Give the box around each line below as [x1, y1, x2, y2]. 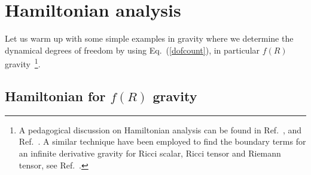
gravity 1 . [5, 56, 41, 70]
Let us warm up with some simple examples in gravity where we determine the [5, 32, 294, 45]
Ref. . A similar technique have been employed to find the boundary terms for [19, 135, 306, 148]
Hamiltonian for [5, 86, 106, 105]
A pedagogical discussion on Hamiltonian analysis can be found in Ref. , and [19, 123, 302, 136]
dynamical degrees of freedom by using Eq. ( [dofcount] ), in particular [5, 43, 260, 56]
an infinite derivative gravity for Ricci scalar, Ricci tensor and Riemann [19, 146, 281, 159]
